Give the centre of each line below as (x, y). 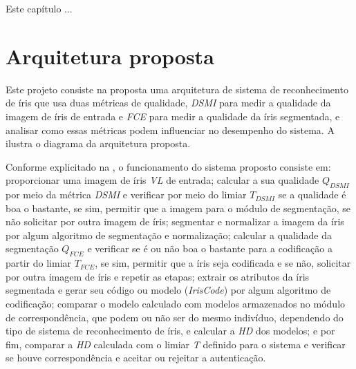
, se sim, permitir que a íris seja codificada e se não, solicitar (223, 263)
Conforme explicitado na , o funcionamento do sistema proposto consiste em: (168, 166)
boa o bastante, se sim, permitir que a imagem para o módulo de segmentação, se (178, 208)
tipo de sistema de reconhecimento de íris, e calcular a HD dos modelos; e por (170, 331)
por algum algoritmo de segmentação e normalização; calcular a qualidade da (169, 235)
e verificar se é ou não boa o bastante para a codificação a (210, 248)
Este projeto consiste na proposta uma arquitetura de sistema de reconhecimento (177, 89)
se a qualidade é (312, 195)
